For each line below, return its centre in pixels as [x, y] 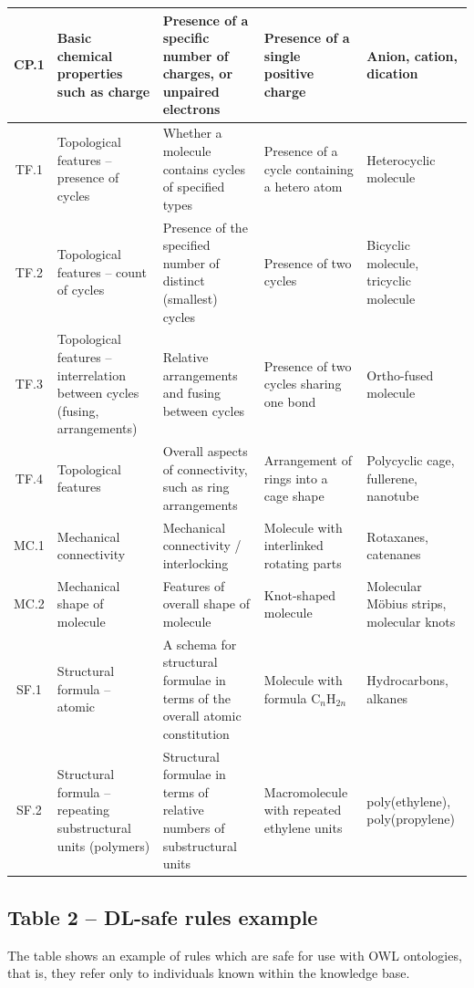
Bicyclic [388, 245]
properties [90, 73]
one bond [290, 401]
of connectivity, [205, 468]
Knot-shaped [300, 594]
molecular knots [411, 621]
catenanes [394, 554]
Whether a [192, 133]
